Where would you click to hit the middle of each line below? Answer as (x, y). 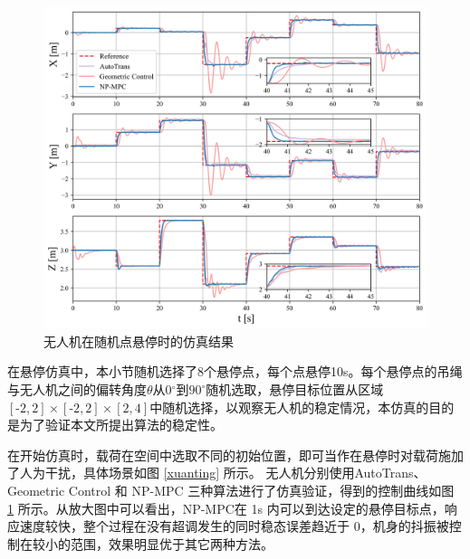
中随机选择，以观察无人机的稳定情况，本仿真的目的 (302, 407)
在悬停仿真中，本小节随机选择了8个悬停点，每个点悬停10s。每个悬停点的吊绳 (235, 371)
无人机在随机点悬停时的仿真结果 (139, 341)
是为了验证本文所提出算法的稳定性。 (115, 425)
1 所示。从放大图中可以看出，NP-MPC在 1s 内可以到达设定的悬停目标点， (226, 508)
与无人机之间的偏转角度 (77, 389)
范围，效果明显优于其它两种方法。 (172, 543)
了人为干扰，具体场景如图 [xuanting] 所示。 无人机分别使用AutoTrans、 (217, 473)
